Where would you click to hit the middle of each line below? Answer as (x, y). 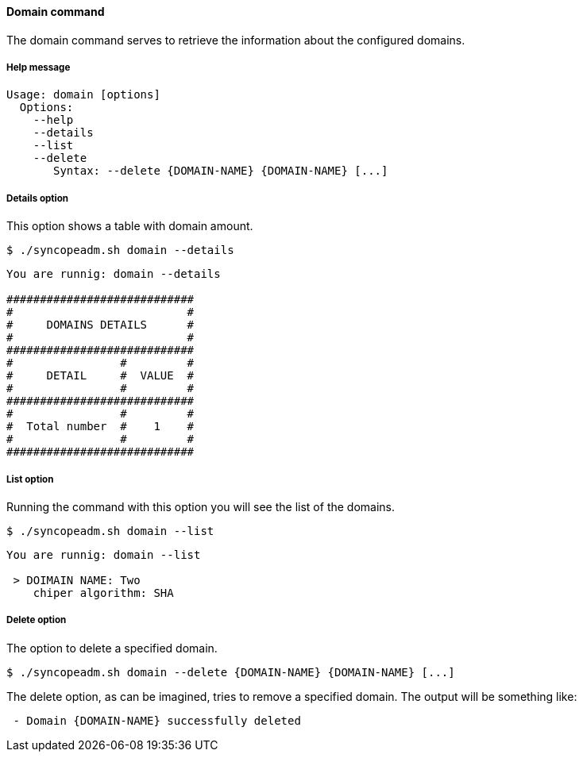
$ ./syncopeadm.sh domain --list (110, 531)
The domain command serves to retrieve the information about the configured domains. (236, 40)
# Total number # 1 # (100, 427)
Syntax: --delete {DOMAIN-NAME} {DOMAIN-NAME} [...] (221, 171)
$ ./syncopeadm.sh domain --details (120, 250)
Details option (38, 198)
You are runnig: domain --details (114, 274)
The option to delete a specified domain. (112, 648)
